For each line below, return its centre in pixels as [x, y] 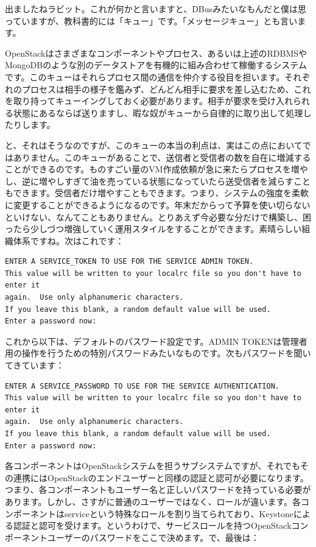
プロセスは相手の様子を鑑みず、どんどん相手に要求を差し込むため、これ [166, 89]
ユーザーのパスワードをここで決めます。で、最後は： [153, 537]
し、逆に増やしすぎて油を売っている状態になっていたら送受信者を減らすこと [158, 181]
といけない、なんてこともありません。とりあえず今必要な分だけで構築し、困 [158, 217]
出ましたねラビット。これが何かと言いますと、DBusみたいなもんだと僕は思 [156, 9]
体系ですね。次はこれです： [68, 240]
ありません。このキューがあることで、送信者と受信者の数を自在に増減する [162, 157]
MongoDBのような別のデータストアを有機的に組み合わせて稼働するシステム [156, 65]
